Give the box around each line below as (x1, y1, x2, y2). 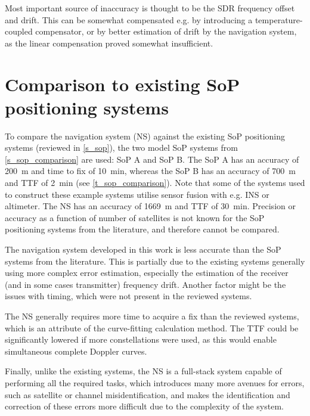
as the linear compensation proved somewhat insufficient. (5, 36, 213, 49)
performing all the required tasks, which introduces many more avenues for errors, (5, 376, 305, 389)
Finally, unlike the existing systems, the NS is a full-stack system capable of (5, 365, 282, 377)
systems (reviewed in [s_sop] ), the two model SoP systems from (5, 141, 238, 154)
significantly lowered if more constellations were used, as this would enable (5, 333, 277, 346)
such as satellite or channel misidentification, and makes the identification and (5, 388, 290, 401)
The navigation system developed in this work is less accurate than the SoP (5, 243, 281, 256)
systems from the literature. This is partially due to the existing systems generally (5, 254, 305, 267)
